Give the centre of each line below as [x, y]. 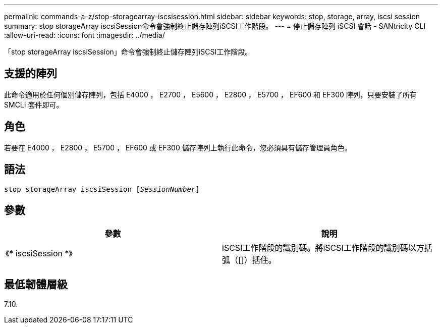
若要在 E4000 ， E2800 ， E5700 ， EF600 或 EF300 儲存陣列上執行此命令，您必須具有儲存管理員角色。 [178, 147]
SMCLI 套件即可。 [34, 104]
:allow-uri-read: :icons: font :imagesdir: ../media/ [85, 35]
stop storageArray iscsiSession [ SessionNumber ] [102, 189]
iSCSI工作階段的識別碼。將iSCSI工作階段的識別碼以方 [323, 248]
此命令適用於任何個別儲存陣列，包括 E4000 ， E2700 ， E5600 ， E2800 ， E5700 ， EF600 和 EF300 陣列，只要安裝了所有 [210, 94]
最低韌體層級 [36, 284]
